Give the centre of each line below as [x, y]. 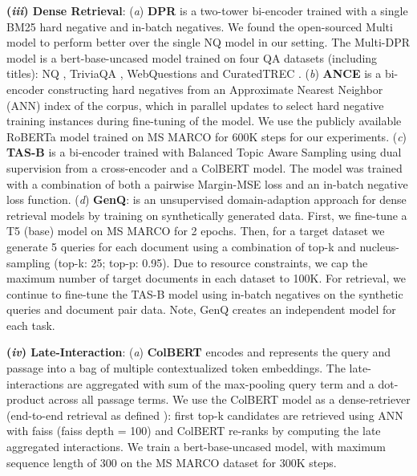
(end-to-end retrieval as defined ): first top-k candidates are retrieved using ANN [205, 415]
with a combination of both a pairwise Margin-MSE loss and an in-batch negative [207, 183]
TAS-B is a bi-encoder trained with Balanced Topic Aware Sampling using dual [204, 152]
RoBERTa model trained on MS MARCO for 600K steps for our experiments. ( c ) [207, 136]
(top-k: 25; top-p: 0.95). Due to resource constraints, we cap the [211, 262]
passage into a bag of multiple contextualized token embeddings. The [176, 368]
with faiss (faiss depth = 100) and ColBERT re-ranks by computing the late [194, 431]
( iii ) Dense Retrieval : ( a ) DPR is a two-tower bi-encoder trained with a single [207, 10]
